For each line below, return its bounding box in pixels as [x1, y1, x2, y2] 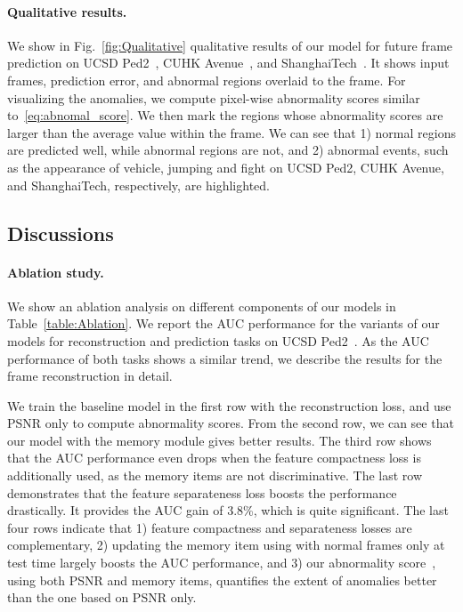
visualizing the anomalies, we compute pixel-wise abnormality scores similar [7, 88, 420, 107]
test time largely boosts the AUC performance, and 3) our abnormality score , [7, 553, 436, 572]
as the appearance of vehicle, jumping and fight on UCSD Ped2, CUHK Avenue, [7, 157, 444, 176]
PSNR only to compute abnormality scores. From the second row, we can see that [7, 414, 454, 432]
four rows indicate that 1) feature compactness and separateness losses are [7, 518, 412, 536]
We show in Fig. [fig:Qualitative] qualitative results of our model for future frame [7, 36, 453, 54]
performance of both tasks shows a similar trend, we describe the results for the [7, 349, 443, 367]
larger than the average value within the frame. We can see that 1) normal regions [7, 123, 456, 141]
